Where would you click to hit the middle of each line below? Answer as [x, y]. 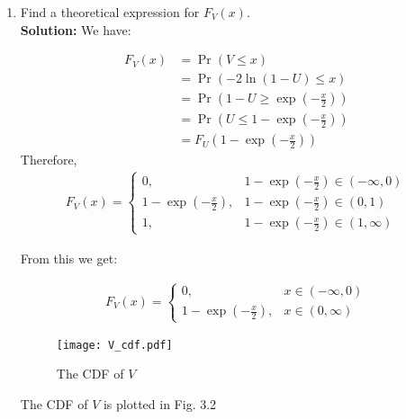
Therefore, [49, 160]
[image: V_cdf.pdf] [114, 345]
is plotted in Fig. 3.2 [160, 403]
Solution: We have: [76, 29]
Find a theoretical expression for [110, 12]
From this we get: [69, 258]
